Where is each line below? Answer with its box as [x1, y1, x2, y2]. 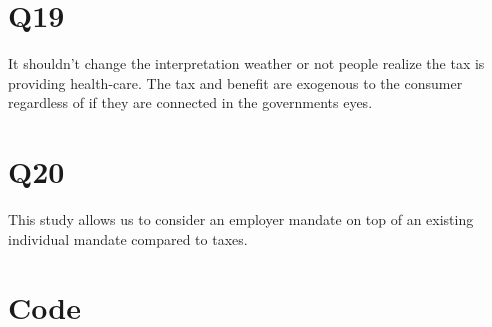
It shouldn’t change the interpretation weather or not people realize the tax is [8, 53, 485, 74]
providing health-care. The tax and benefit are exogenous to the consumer [8, 72, 463, 93]
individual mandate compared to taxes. [8, 228, 248, 249]
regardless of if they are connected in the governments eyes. [8, 92, 373, 113]
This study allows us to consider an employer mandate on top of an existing [8, 209, 474, 230]
